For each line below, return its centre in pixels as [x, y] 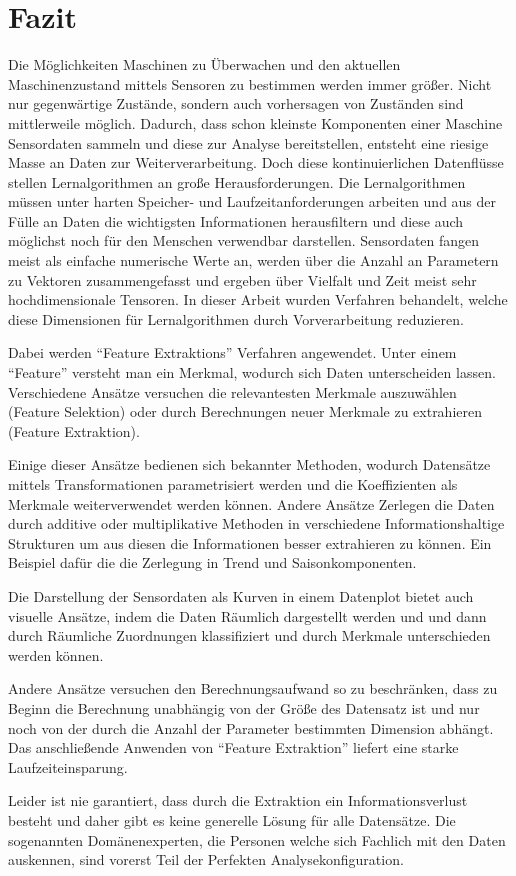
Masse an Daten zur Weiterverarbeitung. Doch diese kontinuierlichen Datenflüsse [256, 162]
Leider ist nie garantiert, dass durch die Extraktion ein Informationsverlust [238, 800]
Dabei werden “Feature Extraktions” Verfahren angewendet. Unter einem [232, 352]
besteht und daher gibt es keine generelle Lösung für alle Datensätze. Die [232, 819]
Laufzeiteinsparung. [68, 766]
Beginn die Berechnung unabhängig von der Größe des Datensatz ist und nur [244, 707]
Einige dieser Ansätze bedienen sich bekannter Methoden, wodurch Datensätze [249, 464]
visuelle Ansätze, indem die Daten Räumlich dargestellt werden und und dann [247, 615]
